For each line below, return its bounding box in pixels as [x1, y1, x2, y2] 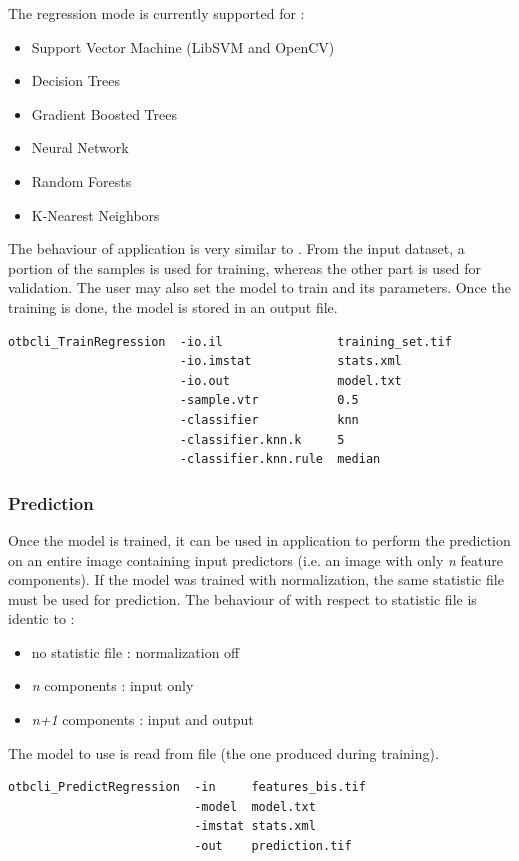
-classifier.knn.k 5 [179, 432, 345, 447]
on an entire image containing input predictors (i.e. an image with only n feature [8, 549, 504, 570]
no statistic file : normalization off [31, 641, 240, 662]
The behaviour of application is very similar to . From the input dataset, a [8, 238, 465, 259]
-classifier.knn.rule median [179, 452, 381, 467]
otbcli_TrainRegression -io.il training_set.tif [8, 334, 452, 349]
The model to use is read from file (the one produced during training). [8, 742, 439, 763]
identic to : [8, 608, 75, 629]
